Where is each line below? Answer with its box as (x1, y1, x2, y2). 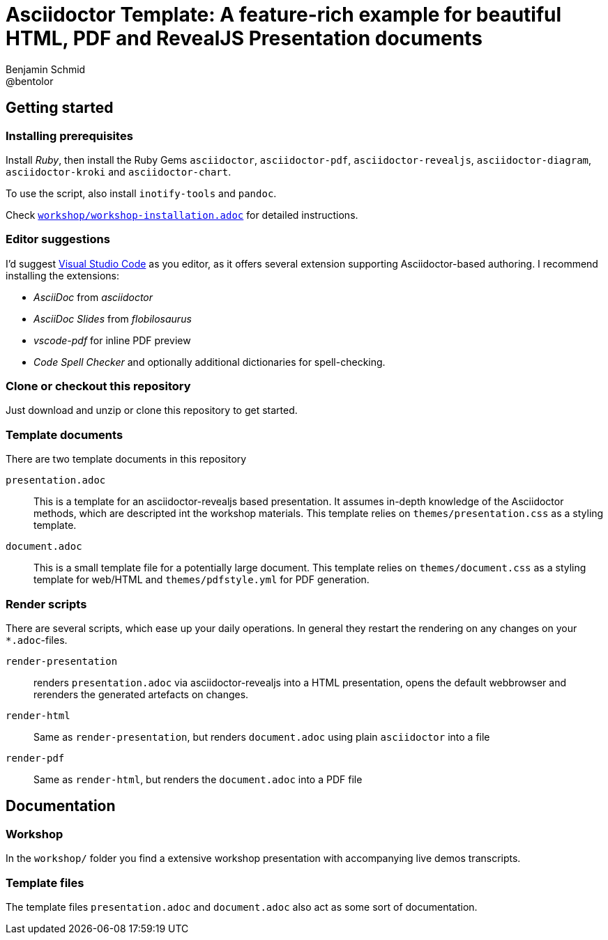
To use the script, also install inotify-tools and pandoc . (6, 187, 277, 199)
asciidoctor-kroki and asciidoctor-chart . (6, 165, 231, 178)
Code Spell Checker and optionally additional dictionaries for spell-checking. (33, 355, 386, 368)
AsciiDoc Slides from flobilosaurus (33, 312, 192, 325)
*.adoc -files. (6, 633, 68, 646)
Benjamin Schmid (6, 63, 86, 75)
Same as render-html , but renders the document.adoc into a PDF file (33, 773, 363, 785)
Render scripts (6, 596, 87, 611)
